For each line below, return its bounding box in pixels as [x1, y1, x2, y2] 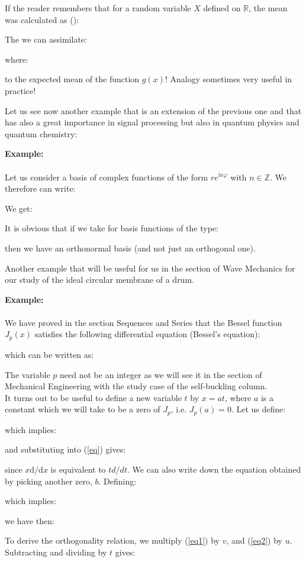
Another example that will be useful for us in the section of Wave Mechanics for [5, 261, 295, 274]
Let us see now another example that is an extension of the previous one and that [5, 104, 302, 117]
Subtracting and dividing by [5, 545, 107, 558]
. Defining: [98, 474, 137, 487]
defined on [203, 2, 241, 14]
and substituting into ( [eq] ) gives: [5, 443, 126, 456]
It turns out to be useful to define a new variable [5, 391, 182, 403]
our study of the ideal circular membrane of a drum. [5, 273, 194, 286]
